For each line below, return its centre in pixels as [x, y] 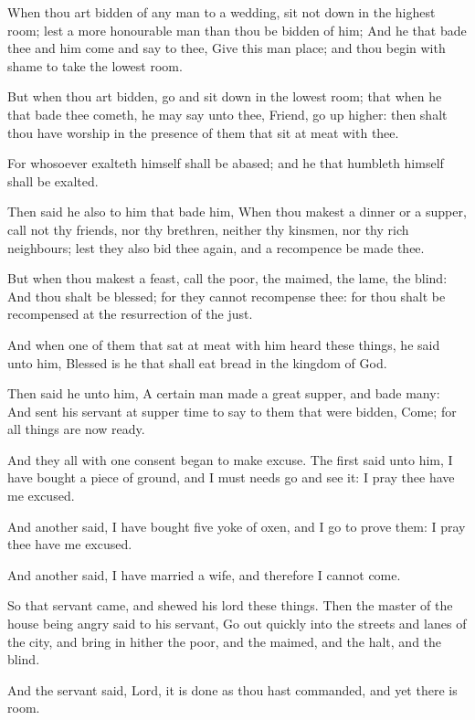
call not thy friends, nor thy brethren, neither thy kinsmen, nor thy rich [208, 229]
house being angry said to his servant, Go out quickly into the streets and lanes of [237, 624]
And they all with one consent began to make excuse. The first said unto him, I [230, 459]
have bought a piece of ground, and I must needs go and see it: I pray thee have [231, 477]
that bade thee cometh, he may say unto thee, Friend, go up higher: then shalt [227, 114]
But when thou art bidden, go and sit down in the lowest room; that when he [225, 96]
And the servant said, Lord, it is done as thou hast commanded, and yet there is [232, 689]
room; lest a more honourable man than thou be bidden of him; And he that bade [237, 30]
